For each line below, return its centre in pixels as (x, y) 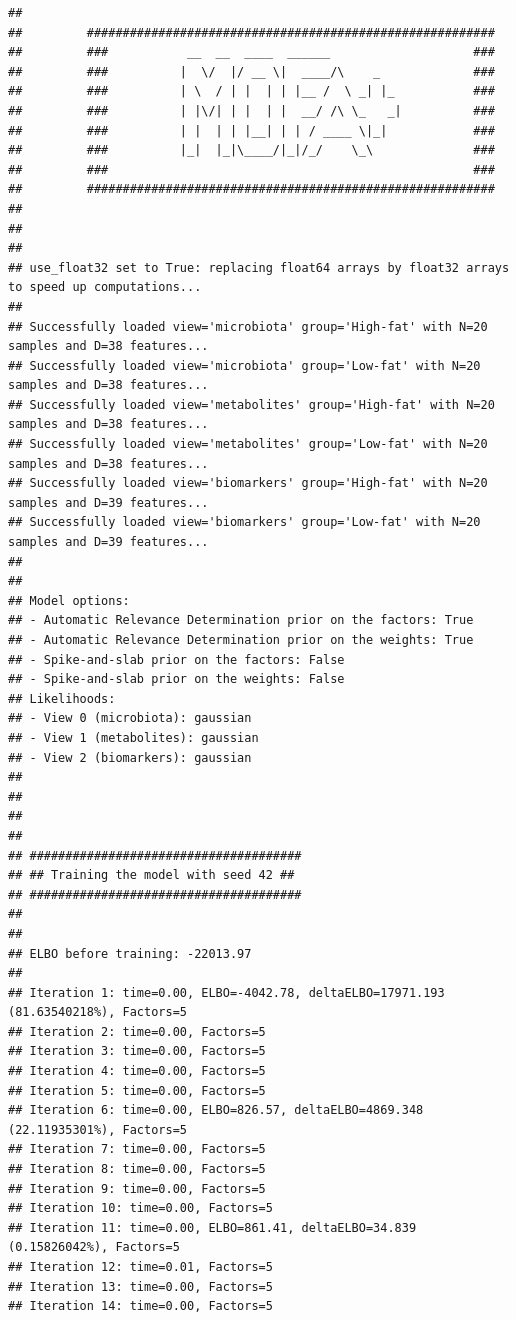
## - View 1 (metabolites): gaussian (133, 737)
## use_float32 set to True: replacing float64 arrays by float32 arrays (259, 267)
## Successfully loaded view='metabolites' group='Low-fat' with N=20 (248, 444)
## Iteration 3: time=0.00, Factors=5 (137, 1051)
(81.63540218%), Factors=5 (97, 1012)
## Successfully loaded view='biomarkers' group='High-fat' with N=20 (248, 483)
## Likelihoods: (62, 698)
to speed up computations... (105, 287)
